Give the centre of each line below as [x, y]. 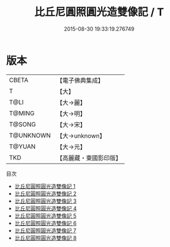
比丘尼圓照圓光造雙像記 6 [45, 223]
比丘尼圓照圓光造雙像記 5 [45, 216]
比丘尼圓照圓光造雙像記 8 [45, 238]
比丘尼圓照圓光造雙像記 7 [45, 230]
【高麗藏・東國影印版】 [89, 158]
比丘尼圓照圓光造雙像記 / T [99, 12]
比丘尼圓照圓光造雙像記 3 [45, 201]
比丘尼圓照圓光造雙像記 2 [45, 193]
